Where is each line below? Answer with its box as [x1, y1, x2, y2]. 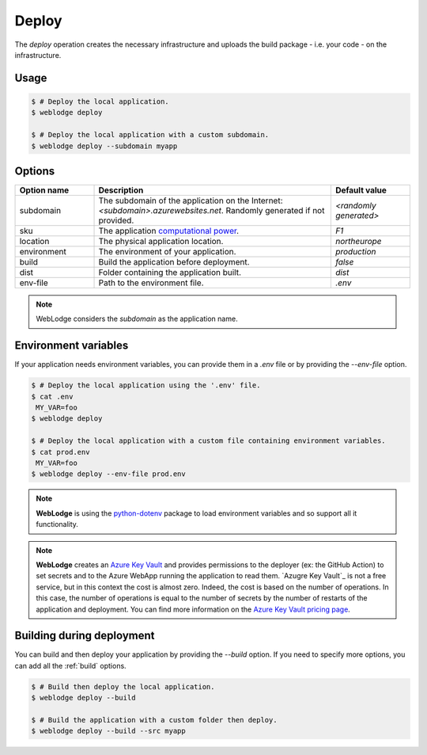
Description [98, 185, 144, 196]
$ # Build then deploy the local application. [31, 682, 215, 691]
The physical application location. [98, 236, 224, 246]
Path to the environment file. [98, 277, 204, 288]
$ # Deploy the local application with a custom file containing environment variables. [31, 437, 387, 445]
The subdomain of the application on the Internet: [98, 195, 283, 206]
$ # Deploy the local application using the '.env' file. [31, 381, 261, 390]
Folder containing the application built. [98, 267, 241, 277]
